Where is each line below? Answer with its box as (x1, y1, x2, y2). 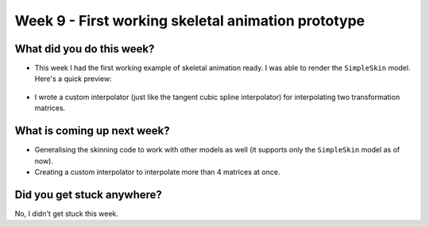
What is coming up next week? (14, 124, 170, 138)
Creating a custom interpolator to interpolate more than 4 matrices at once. (34, 167, 280, 176)
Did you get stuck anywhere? (14, 187, 163, 202)
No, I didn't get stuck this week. (14, 209, 119, 218)
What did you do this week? (14, 42, 155, 56)
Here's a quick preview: (34, 74, 112, 83)
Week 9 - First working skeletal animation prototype (14, 12, 365, 29)
